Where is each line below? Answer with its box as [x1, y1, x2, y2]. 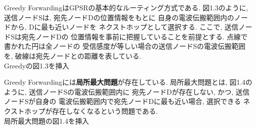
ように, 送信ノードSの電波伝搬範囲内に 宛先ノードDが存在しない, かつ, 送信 [4, 86, 250, 97]
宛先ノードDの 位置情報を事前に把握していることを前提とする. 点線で [21, 31, 248, 41]
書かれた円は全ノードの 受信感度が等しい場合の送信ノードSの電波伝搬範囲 [4, 41, 246, 51]
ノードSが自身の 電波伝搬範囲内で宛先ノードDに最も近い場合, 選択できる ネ [4, 96, 251, 106]
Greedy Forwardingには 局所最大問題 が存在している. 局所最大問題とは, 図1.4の [4, 77, 253, 87]
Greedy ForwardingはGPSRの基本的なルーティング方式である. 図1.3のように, [4, 2, 248, 12]
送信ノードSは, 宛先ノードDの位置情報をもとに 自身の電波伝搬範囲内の [4, 12, 234, 22]
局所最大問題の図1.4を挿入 [4, 115, 89, 126]
